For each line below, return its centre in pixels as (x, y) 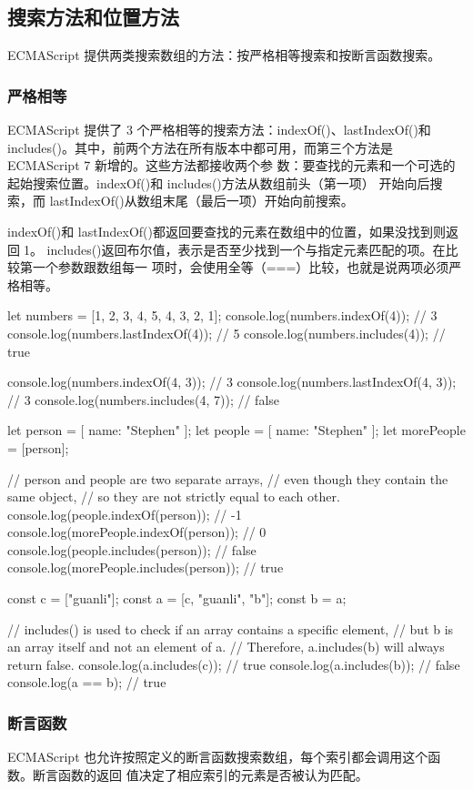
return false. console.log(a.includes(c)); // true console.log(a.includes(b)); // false (234, 664)
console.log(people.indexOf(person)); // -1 (125, 514)
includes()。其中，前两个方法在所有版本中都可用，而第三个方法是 (200, 147)
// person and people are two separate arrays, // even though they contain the (228, 478)
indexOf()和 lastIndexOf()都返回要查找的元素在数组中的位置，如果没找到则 (226, 231)
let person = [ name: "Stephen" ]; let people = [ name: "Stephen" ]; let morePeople (236, 430)
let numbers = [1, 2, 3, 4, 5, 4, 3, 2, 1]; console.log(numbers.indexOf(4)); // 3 (222, 315)
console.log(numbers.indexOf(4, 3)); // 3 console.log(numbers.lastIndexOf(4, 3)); (232, 382)
